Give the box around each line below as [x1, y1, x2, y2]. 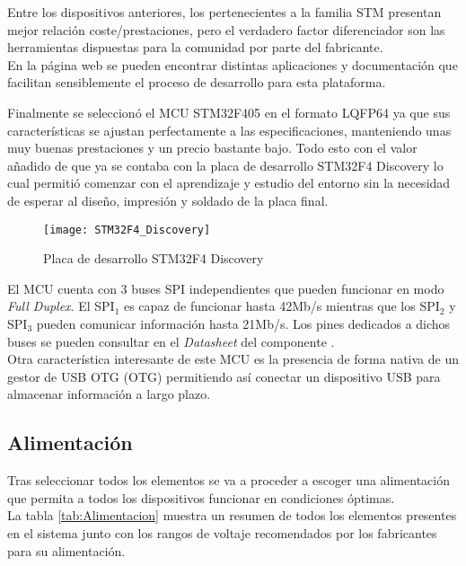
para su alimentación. [7, 541, 126, 560]
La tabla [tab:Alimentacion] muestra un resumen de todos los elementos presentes [7, 506, 457, 525]
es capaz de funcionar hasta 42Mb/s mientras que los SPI [123, 296, 440, 315]
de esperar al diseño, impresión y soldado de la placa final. [7, 190, 329, 209]
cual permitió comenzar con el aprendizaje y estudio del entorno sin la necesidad [7, 173, 451, 192]
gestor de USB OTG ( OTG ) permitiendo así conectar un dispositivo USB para [7, 367, 441, 385]
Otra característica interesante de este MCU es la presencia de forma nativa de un [7, 349, 459, 368]
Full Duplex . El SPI [7, 296, 115, 315]
